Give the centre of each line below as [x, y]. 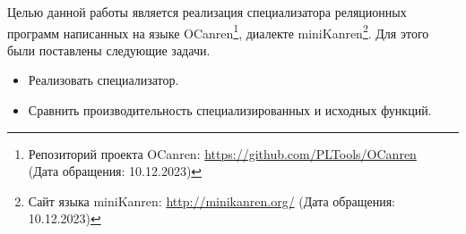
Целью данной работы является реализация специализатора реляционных [207, 12]
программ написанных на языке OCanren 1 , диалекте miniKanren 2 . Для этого [218, 31]
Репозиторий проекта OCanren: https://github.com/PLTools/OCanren [222, 153]
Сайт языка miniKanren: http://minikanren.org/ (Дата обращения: [211, 201]
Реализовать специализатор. [104, 80]
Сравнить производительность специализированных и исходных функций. [230, 110]
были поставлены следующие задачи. [109, 50]
